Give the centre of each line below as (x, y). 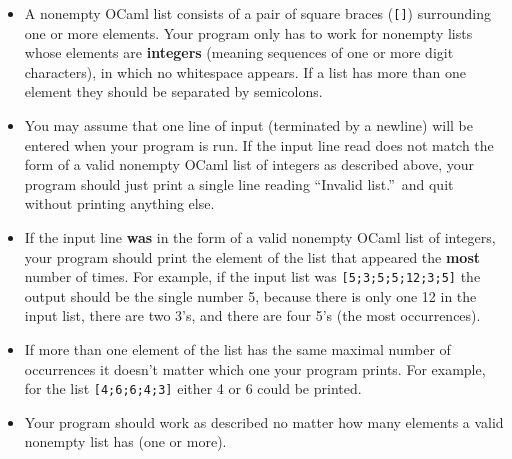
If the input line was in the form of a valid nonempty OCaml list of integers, (260, 237)
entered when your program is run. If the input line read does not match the (259, 144)
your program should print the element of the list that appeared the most (252, 256)
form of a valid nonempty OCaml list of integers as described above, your (249, 164)
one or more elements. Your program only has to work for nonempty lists (248, 32)
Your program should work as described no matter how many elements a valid (264, 421)
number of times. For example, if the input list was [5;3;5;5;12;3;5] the (252, 276)
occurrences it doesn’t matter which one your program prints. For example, (255, 368)
